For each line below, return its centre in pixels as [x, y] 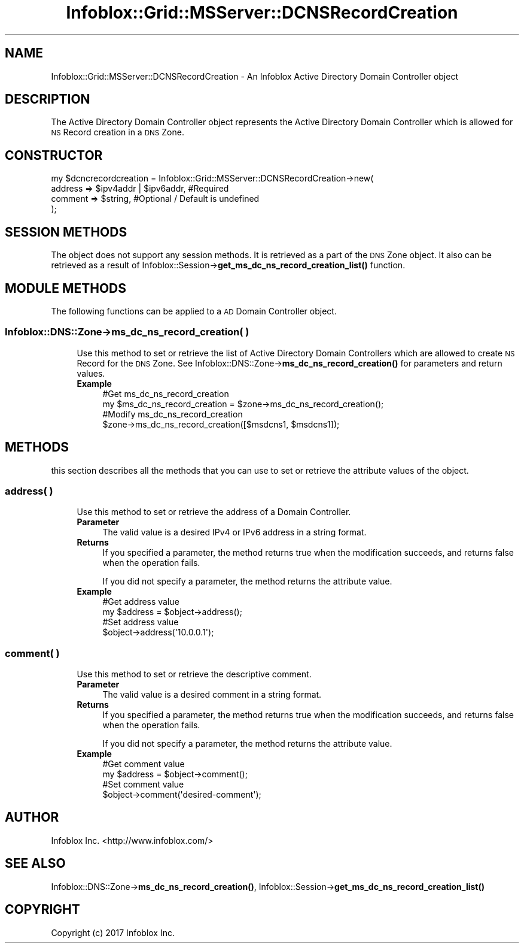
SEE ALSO [35, 864]
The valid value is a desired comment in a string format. [212, 695]
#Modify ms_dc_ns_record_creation [173, 414]
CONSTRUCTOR [54, 155]
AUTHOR [32, 817]
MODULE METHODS [66, 288]
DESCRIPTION [48, 99]
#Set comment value [143, 785]
